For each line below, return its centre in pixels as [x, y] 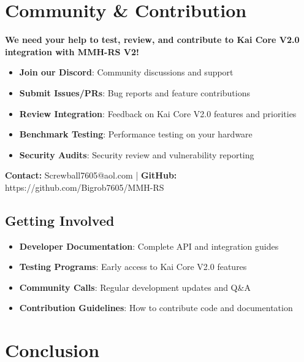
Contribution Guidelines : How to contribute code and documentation [156, 308]
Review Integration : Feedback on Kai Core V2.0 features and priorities [158, 113]
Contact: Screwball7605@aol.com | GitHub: [91, 175]
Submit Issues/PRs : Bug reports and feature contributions [135, 92]
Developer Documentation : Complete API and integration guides [149, 246]
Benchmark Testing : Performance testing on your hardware [136, 134]
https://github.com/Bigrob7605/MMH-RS [85, 187]
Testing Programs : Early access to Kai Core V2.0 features [133, 267]
